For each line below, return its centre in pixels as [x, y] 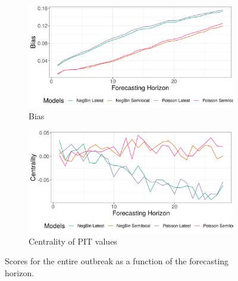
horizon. [20, 272]
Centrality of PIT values [73, 241]
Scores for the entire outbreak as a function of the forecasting [117, 261]
